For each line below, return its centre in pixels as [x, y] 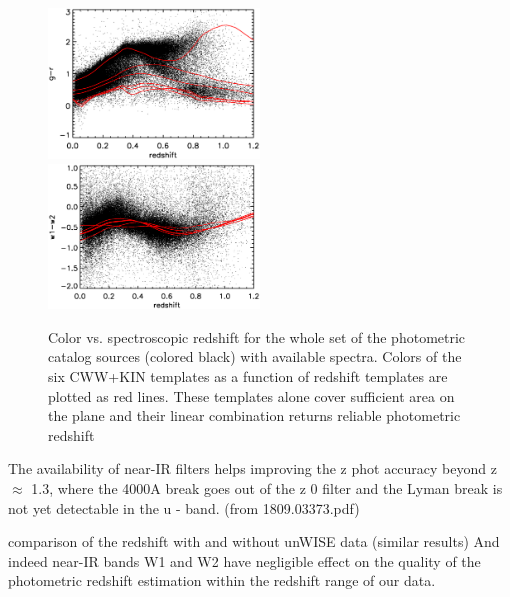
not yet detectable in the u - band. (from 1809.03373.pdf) [184, 507]
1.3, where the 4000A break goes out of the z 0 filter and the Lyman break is [267, 488]
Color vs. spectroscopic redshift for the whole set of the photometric [257, 336]
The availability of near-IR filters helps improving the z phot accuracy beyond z [252, 468]
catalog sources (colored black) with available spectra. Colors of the [255, 356]
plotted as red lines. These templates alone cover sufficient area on [251, 395]
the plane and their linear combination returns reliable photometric [254, 415]
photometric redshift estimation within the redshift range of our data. [222, 580]
